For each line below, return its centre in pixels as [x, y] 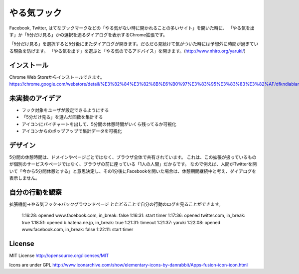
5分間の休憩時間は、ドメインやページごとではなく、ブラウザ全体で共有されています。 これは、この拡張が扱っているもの [133, 157]
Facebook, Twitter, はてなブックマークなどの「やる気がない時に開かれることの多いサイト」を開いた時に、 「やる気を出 [132, 28]
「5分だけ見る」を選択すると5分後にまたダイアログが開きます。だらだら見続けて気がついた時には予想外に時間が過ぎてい [134, 44]
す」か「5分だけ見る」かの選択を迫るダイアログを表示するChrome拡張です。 [88, 34]
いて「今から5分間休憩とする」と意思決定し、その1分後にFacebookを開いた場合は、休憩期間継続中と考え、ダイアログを [133, 171]
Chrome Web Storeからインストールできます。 [57, 77]
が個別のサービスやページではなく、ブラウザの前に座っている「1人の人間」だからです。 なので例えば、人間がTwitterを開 [133, 164]
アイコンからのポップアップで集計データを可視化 [72, 131]
